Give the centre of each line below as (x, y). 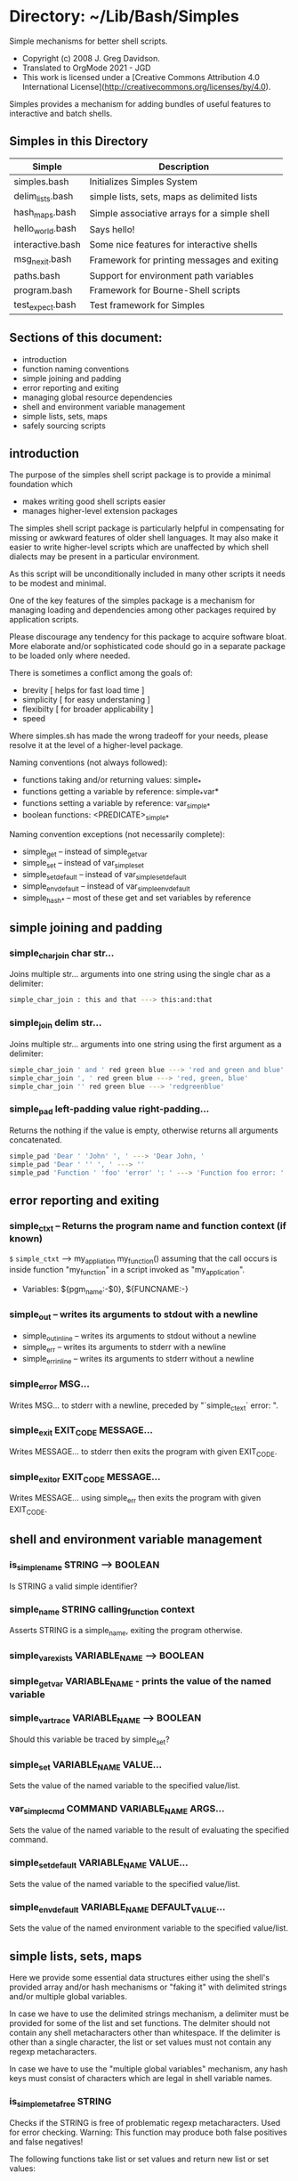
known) (26, 1239)
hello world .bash (45, 230)
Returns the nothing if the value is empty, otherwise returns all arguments (144, 1131)
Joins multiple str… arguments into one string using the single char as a (140, 974)
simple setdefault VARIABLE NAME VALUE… (99, 1864)
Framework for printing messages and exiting (184, 260)
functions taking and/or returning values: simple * (112, 781)
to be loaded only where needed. (70, 655)
